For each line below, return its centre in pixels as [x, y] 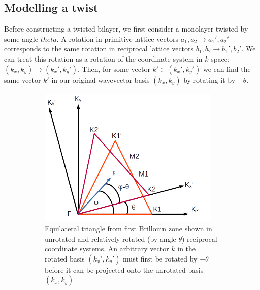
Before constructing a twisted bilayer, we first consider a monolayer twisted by [126, 29]
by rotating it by [209, 80]
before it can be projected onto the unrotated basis [124, 269]
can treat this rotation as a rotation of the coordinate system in [103, 58]
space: [220, 58]
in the [187, 249]
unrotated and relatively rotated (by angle [110, 238]
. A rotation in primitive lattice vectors [118, 38]
